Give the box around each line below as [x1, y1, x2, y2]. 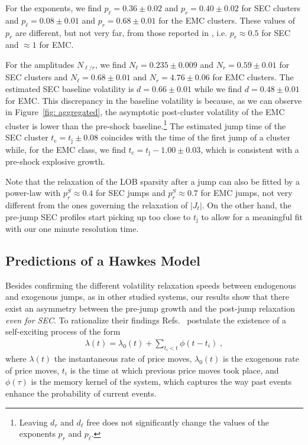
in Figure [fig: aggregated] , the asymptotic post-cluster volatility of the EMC [5, 106, 285, 118]
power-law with [5, 186, 61, 199]
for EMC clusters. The [212, 71, 294, 83]
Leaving [19, 415, 48, 428]
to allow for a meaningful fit [201, 210, 303, 222]
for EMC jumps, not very [200, 186, 293, 199]
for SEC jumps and [96, 186, 166, 199]
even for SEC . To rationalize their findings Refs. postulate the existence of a [5, 313, 286, 326]
